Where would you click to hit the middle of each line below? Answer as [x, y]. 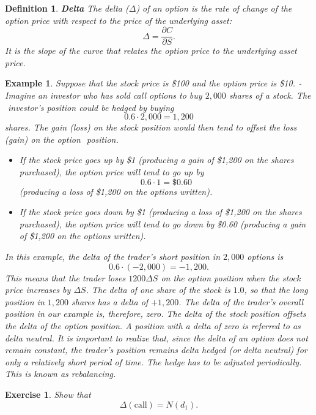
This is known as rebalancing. [61, 374]
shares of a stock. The [270, 95]
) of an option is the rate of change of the [214, 8]
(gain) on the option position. [62, 139]
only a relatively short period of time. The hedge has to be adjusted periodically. [153, 361]
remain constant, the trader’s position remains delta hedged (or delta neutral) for [156, 350]
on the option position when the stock [231, 277]
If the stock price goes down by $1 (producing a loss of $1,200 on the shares [160, 212]
